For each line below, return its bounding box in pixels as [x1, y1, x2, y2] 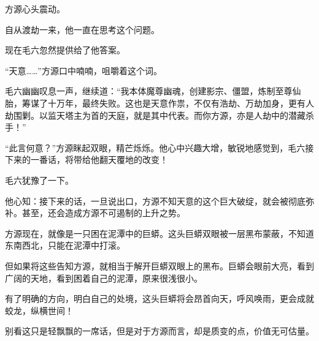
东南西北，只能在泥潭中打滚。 [5, 239, 125, 252]
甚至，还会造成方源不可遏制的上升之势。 [21, 206, 185, 219]
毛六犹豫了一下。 [5, 173, 74, 186]
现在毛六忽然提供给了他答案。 [5, 43, 125, 56]
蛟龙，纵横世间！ [5, 304, 74, 317]
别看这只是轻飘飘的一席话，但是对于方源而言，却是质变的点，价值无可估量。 [5, 324, 314, 337]
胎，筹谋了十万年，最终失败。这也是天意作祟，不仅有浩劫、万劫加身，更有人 [5, 96, 314, 109]
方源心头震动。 [5, 2, 65, 15]
